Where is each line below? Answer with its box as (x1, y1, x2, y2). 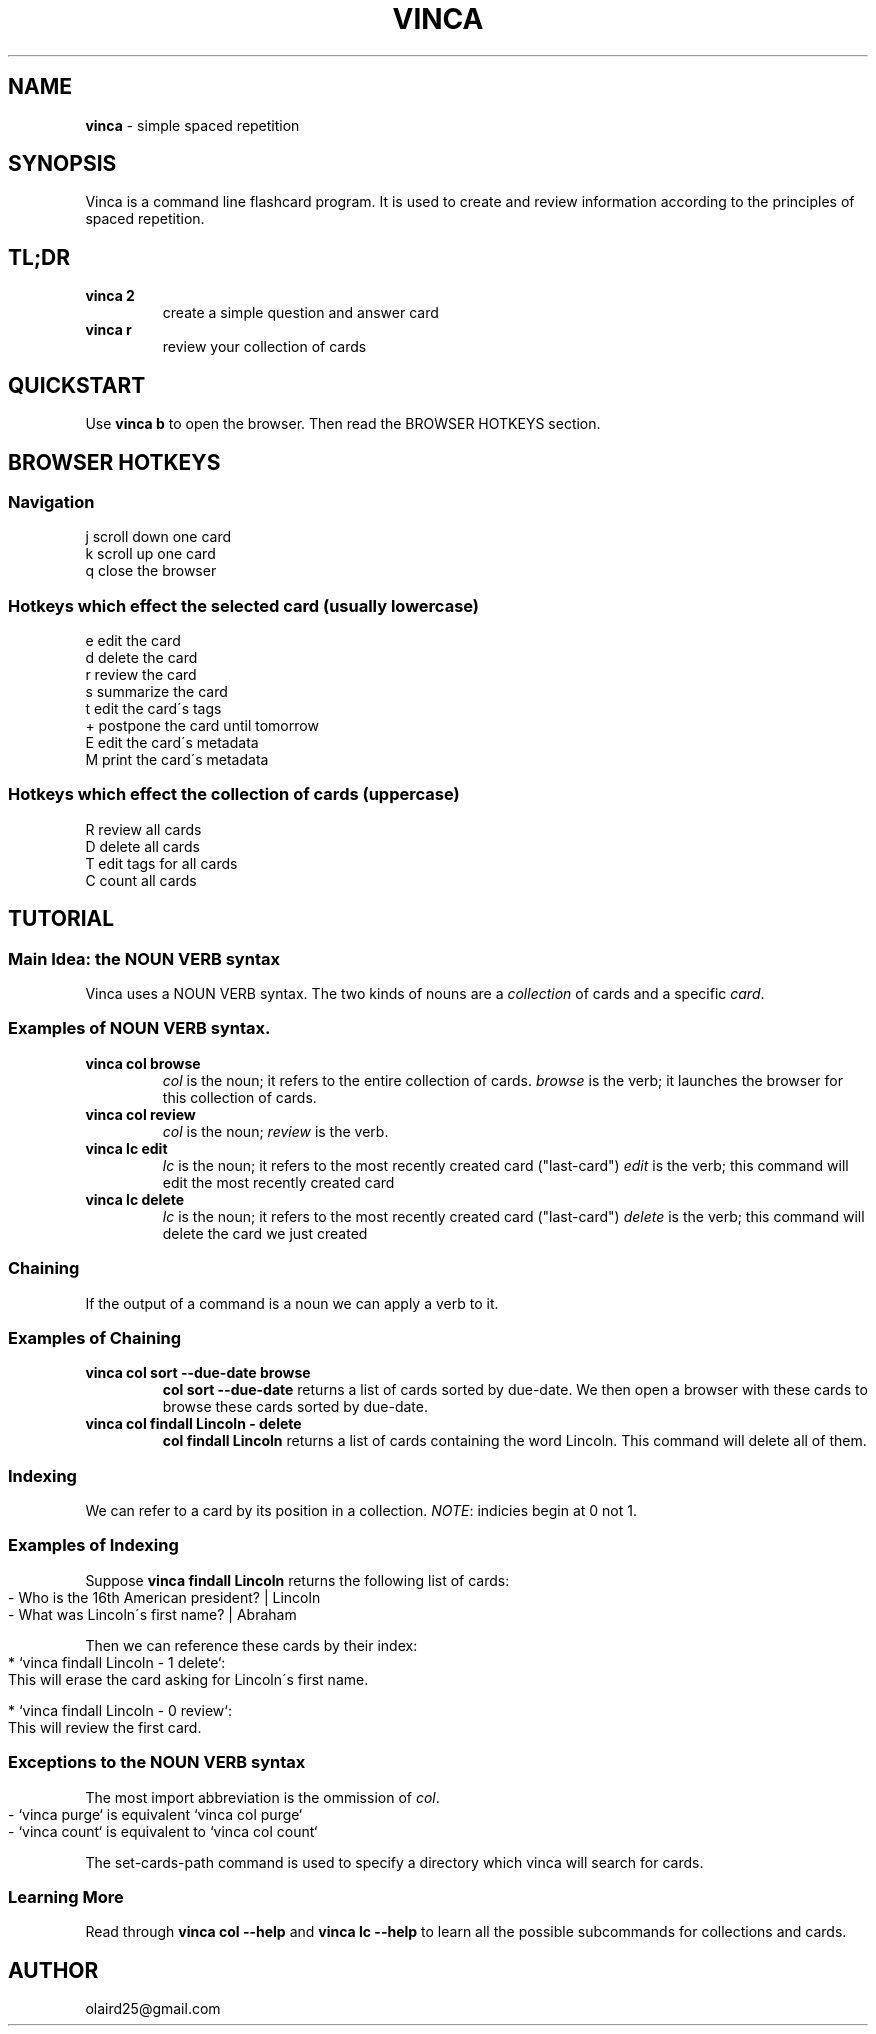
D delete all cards (85, 837, 200, 855)
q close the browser (85, 562, 217, 580)
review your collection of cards (162, 338, 367, 356)
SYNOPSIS (8, 151, 117, 177)
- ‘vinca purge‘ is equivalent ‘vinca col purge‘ (8, 1805, 303, 1823)
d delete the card (85, 649, 198, 667)
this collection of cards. (162, 1088, 317, 1106)
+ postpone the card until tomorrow (85, 717, 319, 735)
